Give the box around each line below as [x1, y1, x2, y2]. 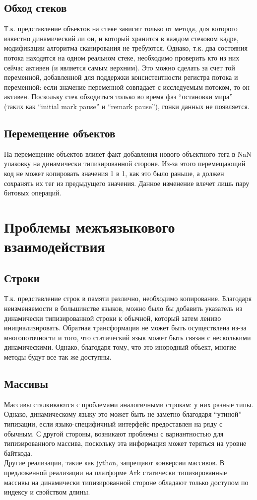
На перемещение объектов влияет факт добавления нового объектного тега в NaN [4, 148, 252, 159]
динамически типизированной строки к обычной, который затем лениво [4, 312, 221, 323]
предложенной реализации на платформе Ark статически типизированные [4, 467, 227, 477]
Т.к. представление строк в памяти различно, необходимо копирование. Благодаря [4, 293, 252, 304]
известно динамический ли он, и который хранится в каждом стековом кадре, [4, 33, 239, 43]
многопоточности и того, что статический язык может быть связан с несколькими [4, 332, 251, 342]
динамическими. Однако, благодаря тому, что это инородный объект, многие [4, 342, 236, 352]
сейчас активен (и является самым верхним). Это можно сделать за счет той [4, 62, 235, 72]
